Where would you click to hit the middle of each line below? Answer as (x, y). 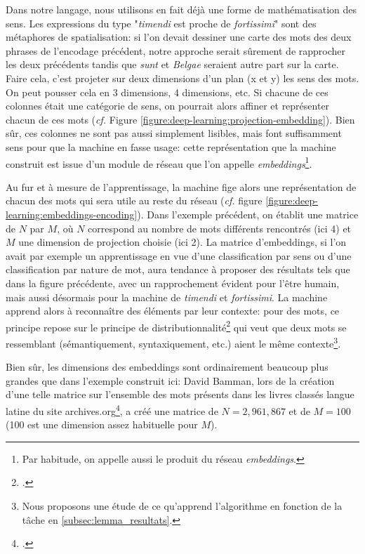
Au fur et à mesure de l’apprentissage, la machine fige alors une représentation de (181, 186)
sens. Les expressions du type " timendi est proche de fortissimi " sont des (161, 23)
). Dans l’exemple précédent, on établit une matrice (248, 214)
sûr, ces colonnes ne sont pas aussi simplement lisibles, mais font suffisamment (174, 133)
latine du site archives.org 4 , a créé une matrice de (112, 410)
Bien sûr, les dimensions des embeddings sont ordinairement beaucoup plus (167, 367)
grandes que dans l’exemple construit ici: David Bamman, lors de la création (170, 380)
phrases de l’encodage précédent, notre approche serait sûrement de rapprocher (176, 50)
